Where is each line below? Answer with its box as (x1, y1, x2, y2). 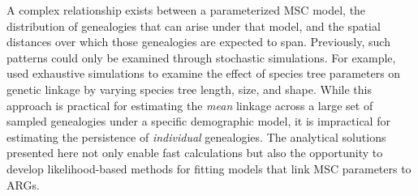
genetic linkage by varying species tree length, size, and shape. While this (6, 80, 373, 97)
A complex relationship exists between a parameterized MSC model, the (6, 2, 366, 18)
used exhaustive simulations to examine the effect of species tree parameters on (6, 65, 401, 82)
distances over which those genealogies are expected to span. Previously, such (6, 33, 390, 50)
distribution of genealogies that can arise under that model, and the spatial (6, 17, 381, 34)
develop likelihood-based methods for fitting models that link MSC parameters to (6, 160, 412, 177)
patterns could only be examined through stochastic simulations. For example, (6, 49, 396, 66)
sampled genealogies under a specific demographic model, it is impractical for (6, 113, 390, 130)
